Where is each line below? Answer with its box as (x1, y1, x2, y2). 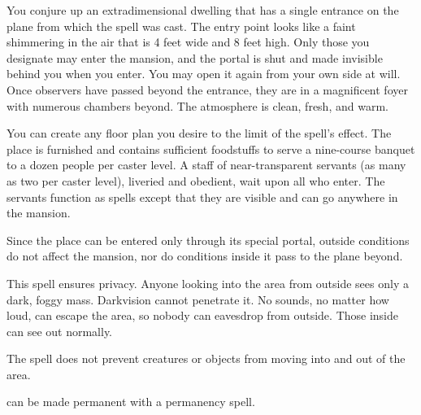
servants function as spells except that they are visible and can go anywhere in (7, 188, 398, 205)
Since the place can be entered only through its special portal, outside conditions (7, 231, 410, 248)
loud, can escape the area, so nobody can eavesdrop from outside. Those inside (7, 307, 399, 324)
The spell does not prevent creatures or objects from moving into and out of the (7, 350, 406, 367)
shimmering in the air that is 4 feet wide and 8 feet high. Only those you (7, 33, 370, 50)
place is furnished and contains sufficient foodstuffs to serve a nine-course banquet (7, 140, 415, 157)
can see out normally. (7, 322, 113, 339)
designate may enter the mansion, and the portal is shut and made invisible (7, 49, 383, 66)
